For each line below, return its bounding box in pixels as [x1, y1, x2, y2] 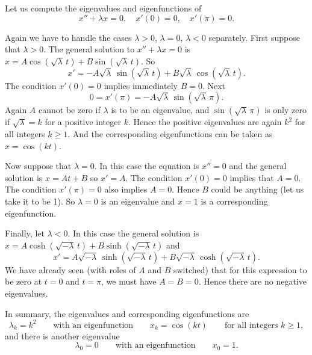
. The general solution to [43, 43, 135, 55]
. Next [202, 79, 226, 91]
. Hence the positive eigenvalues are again [128, 116, 282, 128]
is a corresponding [201, 194, 268, 207]
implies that [229, 171, 274, 184]
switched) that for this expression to [173, 263, 307, 276]
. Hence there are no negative [198, 275, 307, 288]
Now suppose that [5, 159, 72, 172]
